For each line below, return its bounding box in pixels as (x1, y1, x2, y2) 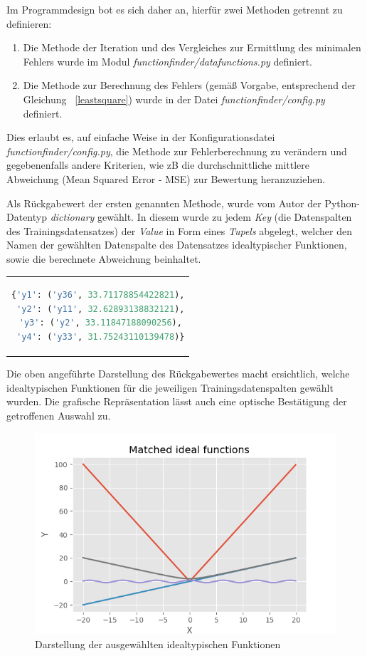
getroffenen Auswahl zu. (6, 407, 111, 422)
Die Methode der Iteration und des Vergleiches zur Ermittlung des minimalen (23, 40, 361, 55)
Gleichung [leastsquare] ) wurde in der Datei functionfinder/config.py (23, 91, 325, 106)
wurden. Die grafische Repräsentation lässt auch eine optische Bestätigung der (6, 394, 347, 409)
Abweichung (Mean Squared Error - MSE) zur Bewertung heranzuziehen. (6, 171, 326, 186)
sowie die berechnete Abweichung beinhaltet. (6, 251, 201, 266)
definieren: (6, 16, 52, 31)
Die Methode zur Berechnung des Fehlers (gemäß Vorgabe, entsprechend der (23, 78, 356, 93)
